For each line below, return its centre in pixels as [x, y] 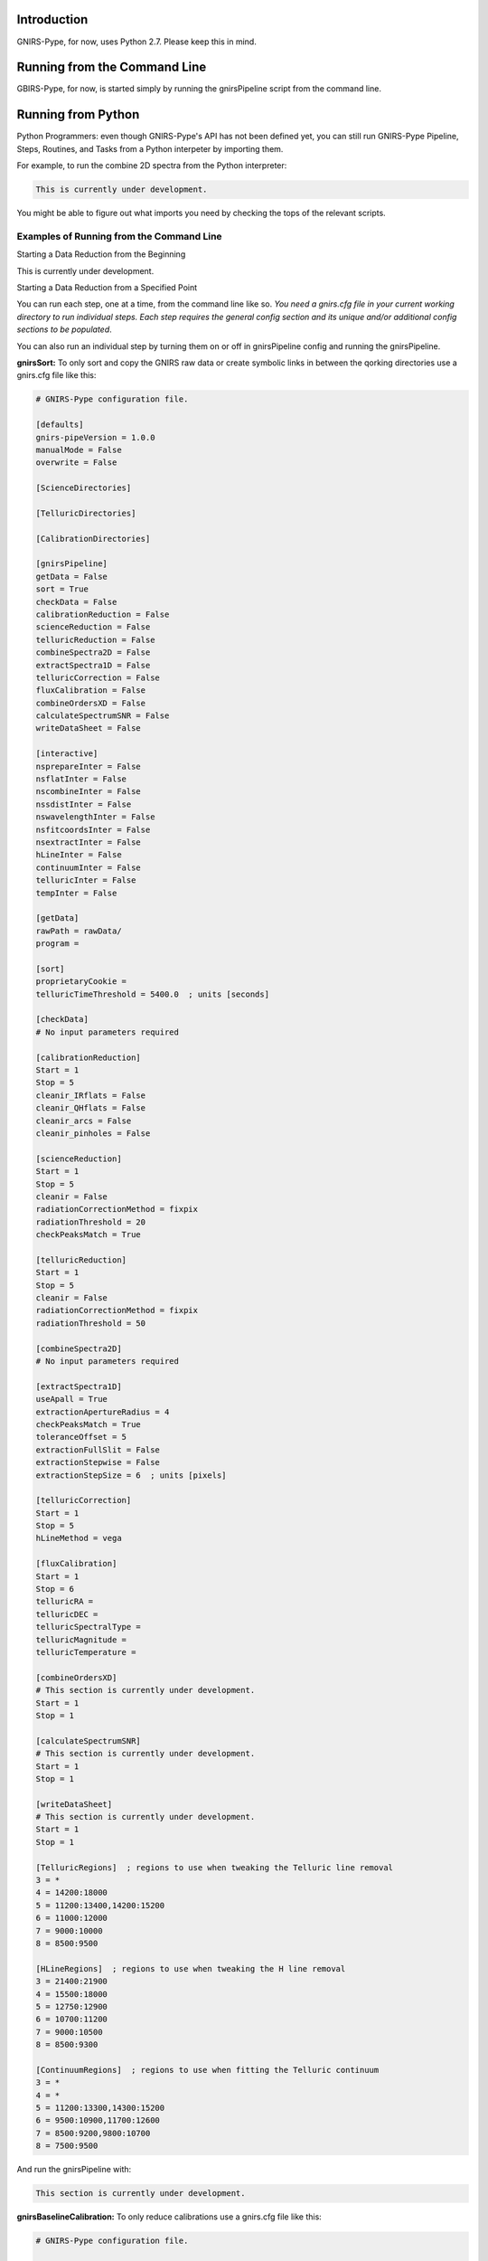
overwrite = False [76, 463]
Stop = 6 [55, 1589]
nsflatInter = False [81, 779]
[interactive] [67, 754]
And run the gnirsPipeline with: [74, 2170]
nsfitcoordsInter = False [93, 829]
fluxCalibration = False [91, 691]
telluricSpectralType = [89, 1627]
